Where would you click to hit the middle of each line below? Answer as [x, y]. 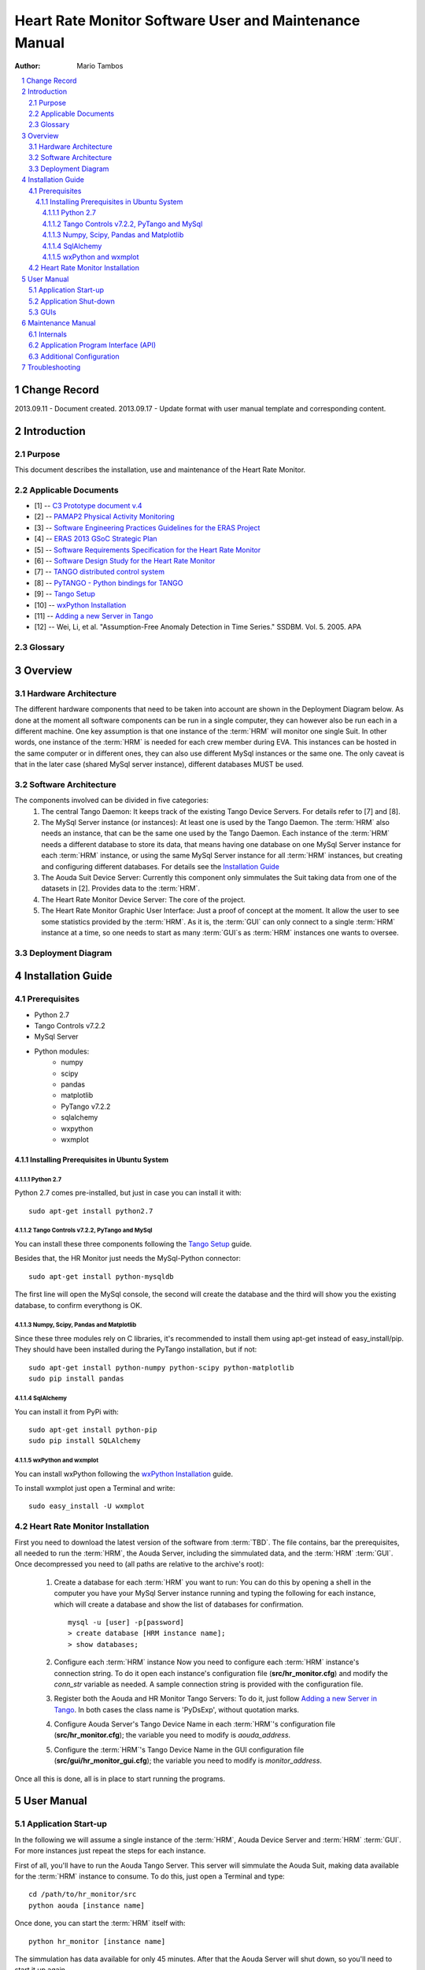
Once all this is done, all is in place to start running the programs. [120, 1779]
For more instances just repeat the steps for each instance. [110, 1851]
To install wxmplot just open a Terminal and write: [95, 1489]
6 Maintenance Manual [59, 323]
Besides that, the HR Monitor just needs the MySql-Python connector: [128, 1258]
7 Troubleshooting [51, 367]
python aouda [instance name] [87, 1905]
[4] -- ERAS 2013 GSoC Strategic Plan [96, 539]
